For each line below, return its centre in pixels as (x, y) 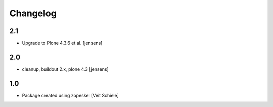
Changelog (33, 13)
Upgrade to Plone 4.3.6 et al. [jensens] (62, 43)
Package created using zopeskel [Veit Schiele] (70, 95)
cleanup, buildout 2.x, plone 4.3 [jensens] (65, 69)
